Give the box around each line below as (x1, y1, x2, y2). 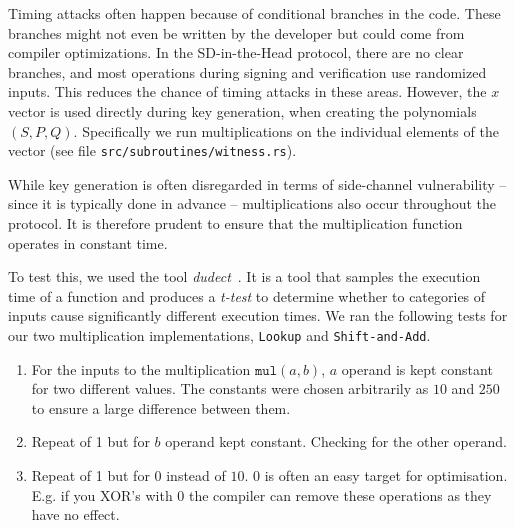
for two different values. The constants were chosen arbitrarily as (31, 378, 429, 399)
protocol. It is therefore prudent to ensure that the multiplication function (8, 213, 463, 233)
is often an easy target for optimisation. (264, 465, 508, 485)
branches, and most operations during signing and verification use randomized (8, 61, 487, 82)
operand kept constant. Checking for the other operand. (165, 431, 507, 452)
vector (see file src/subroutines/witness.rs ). (8, 140, 297, 161)
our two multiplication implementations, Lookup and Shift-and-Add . (8, 324, 431, 345)
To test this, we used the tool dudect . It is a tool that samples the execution (8, 266, 481, 287)
